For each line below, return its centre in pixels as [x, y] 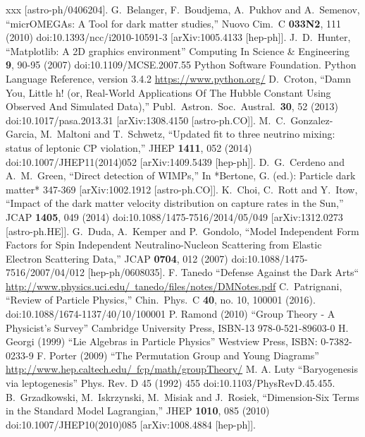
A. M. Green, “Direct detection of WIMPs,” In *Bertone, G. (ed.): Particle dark [181, 175]
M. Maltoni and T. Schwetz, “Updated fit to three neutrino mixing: [188, 134]
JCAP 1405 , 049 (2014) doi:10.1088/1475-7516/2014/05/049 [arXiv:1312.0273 [174, 216]
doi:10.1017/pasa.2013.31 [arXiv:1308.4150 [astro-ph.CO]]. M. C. [146, 120]
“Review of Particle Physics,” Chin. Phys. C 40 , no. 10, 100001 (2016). [161, 300]
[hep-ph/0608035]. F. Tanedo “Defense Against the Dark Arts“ [223, 272]
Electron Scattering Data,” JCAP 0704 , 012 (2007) [117, 258]
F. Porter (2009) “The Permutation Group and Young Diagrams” [178, 355]
